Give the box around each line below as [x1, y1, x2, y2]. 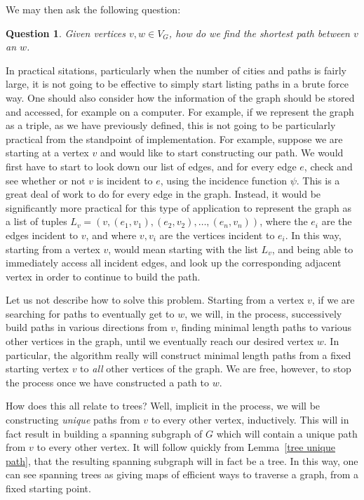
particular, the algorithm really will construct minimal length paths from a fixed [6, 347, 351, 362]
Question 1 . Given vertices [6, 25, 126, 40]
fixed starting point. [6, 481, 91, 495]
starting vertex [6, 361, 69, 376]
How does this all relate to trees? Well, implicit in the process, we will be [6, 398, 321, 413]
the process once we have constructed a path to [6, 374, 209, 389]
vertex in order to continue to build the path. [6, 269, 201, 283]
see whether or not [6, 173, 86, 187]
